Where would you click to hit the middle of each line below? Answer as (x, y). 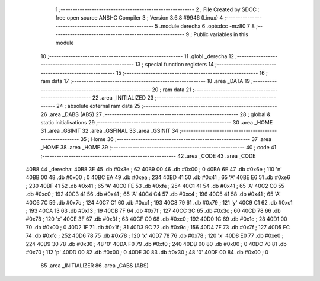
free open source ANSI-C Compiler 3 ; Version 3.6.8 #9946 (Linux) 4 (139, 18)
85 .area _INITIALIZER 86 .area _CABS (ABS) (95, 266)
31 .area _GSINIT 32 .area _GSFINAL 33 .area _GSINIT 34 (110, 131)
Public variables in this (221, 34)
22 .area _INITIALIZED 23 (123, 97)
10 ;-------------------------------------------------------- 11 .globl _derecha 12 (137, 56)
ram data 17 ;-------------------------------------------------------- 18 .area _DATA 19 (145, 81)
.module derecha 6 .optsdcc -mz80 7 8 (207, 26)
